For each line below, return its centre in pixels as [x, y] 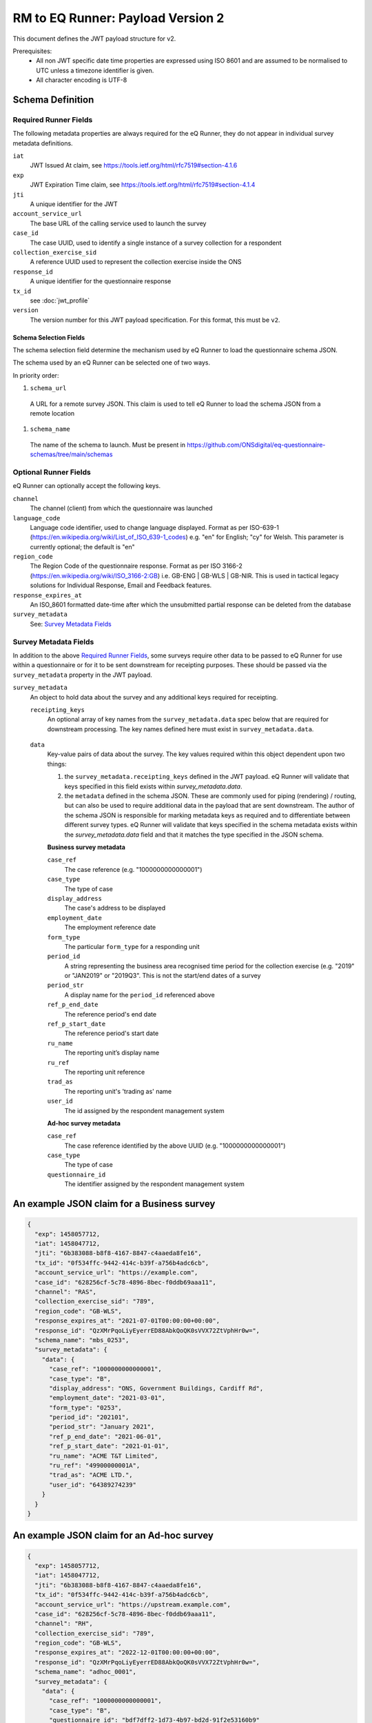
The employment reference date [110, 928]
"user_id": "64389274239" [93, 1485]
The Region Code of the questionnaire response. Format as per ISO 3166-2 [136, 566]
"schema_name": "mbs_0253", [82, 1340]
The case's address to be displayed [115, 908]
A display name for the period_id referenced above [139, 995]
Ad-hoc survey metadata [84, 1123]
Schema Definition [53, 100]
